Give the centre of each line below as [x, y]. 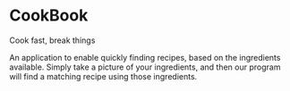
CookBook [49, 16]
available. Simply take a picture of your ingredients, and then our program [145, 67]
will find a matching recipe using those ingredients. [103, 76]
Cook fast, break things [52, 40]
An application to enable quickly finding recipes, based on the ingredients [145, 57]
